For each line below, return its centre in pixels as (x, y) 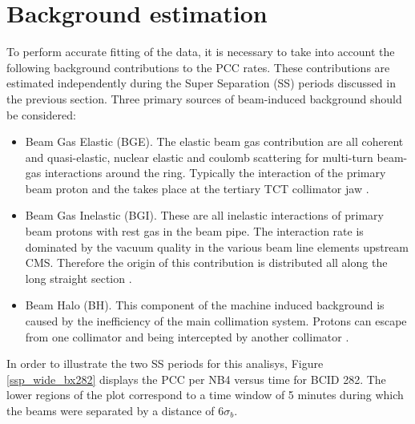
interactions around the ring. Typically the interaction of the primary (215, 173)
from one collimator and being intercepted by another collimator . (187, 336)
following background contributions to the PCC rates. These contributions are (198, 67)
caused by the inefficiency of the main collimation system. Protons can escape (216, 321)
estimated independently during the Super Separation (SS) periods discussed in (201, 83)
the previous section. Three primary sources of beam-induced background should (204, 98)
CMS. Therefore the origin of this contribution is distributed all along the (206, 262)
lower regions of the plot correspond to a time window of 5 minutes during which (205, 395)
